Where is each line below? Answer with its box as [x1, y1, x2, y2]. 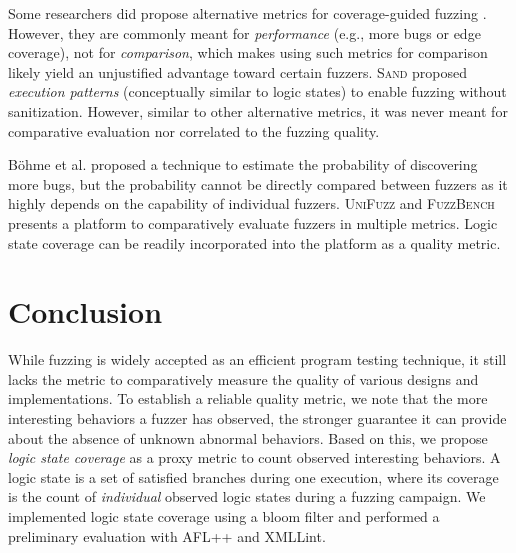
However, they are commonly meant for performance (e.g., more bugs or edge [8, 22, 481, 43]
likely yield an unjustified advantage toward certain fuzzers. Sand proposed [8, 61, 468, 82]
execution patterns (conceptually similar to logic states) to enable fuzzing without [8, 81, 507, 102]
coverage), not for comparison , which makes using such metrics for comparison [8, 42, 488, 63]
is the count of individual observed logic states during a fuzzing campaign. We [8, 486, 486, 507]
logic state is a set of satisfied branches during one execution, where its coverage [8, 466, 499, 487]
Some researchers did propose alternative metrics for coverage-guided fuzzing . [8, 3, 487, 23]
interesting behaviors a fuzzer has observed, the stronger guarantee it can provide [8, 408, 507, 429]
